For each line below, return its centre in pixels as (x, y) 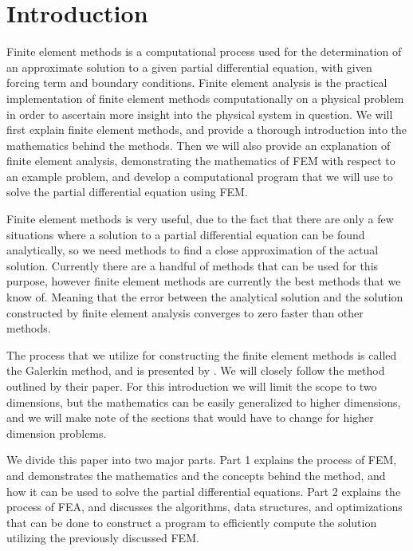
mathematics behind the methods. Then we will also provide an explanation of (199, 145)
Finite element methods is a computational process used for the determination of (204, 51)
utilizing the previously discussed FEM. (103, 538)
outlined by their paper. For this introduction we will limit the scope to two (192, 386)
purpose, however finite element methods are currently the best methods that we (204, 281)
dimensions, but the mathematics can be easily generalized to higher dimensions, (204, 401)
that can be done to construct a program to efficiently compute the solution (192, 522)
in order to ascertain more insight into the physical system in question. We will (200, 114)
